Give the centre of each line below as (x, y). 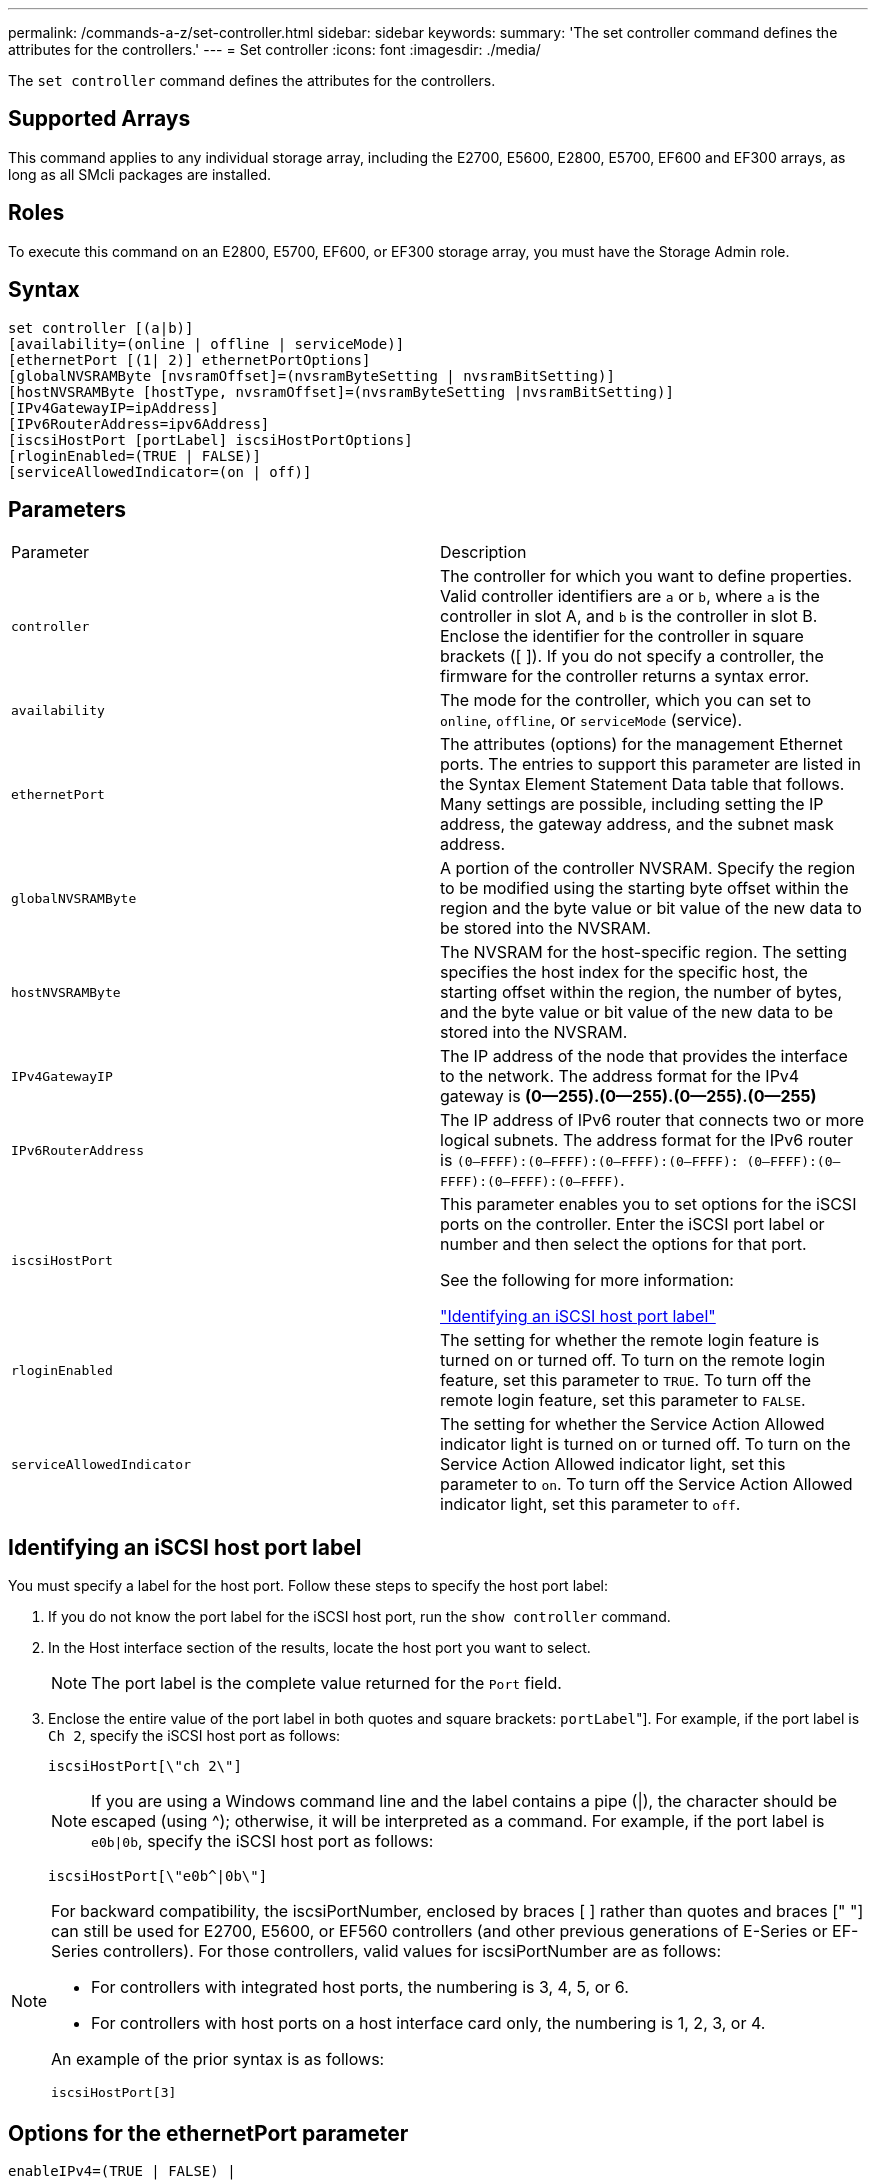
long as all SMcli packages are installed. (139, 174)
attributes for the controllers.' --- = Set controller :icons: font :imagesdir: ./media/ (274, 49)
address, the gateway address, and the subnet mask (637, 824)
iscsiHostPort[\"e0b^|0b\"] (158, 1876)
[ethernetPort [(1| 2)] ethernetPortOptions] (189, 359)
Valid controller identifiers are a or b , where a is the (630, 596)
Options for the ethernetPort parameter (208, 2133)
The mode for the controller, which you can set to (626, 700)
